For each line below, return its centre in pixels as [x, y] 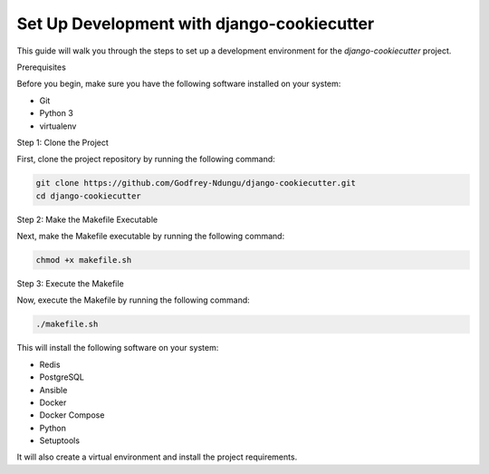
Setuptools [60, 440]
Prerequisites [42, 67]
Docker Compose [72, 415]
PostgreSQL [62, 377]
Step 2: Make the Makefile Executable [87, 219]
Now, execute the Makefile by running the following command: [134, 300]
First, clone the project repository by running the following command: [146, 160]
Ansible [53, 390]
